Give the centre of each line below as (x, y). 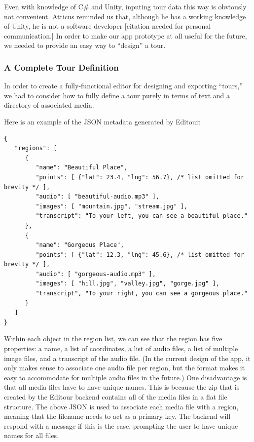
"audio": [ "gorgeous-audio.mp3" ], (96, 274)
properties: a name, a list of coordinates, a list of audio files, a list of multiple (121, 348)
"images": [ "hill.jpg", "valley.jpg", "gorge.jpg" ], (127, 284)
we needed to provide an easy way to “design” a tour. (85, 45)
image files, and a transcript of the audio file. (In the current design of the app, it (127, 358)
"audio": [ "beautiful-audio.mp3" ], (97, 197)
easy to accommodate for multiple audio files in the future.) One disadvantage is (126, 377)
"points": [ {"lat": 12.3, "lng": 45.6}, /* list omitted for (140, 255)
